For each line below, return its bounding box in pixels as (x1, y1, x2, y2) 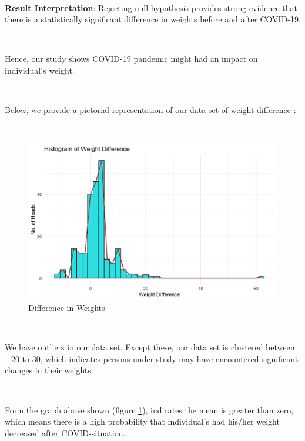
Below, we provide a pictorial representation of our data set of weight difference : (5, 104, 296, 116)
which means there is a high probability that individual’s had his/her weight (5, 415, 280, 427)
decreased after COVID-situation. (5, 426, 126, 439)
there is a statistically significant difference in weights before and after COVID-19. (5, 13, 301, 25)
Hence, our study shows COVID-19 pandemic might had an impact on (5, 52, 258, 65)
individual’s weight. (5, 64, 75, 76)
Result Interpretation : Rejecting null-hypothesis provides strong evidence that (5, 1, 297, 14)
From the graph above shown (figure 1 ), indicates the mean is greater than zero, (5, 403, 294, 416)
